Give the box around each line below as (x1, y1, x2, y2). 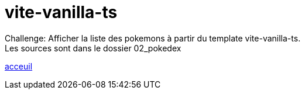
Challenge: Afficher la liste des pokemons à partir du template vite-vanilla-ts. (5, 33, 301, 43)
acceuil (5, 61, 33, 71)
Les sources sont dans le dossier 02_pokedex (5, 43, 181, 53)
